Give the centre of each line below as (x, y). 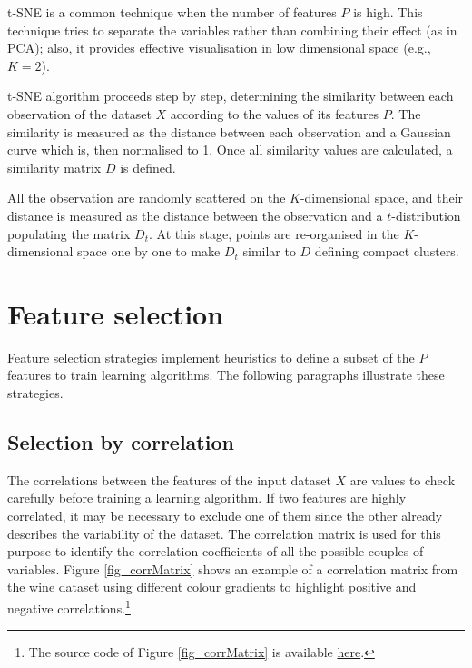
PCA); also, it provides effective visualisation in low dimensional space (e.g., (219, 48)
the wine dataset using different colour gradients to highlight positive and (212, 587)
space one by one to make (149, 251)
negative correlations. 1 (69, 606)
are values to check (403, 479)
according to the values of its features (275, 113)
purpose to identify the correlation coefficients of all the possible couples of (216, 551)
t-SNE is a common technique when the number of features (172, 12)
